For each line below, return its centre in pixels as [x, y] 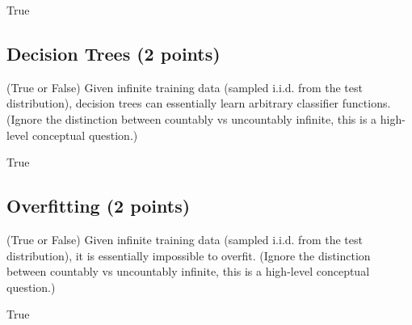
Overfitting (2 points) [99, 206]
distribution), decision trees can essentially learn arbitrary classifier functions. [199, 103]
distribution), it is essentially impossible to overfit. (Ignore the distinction [189, 255]
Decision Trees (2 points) [114, 53]
